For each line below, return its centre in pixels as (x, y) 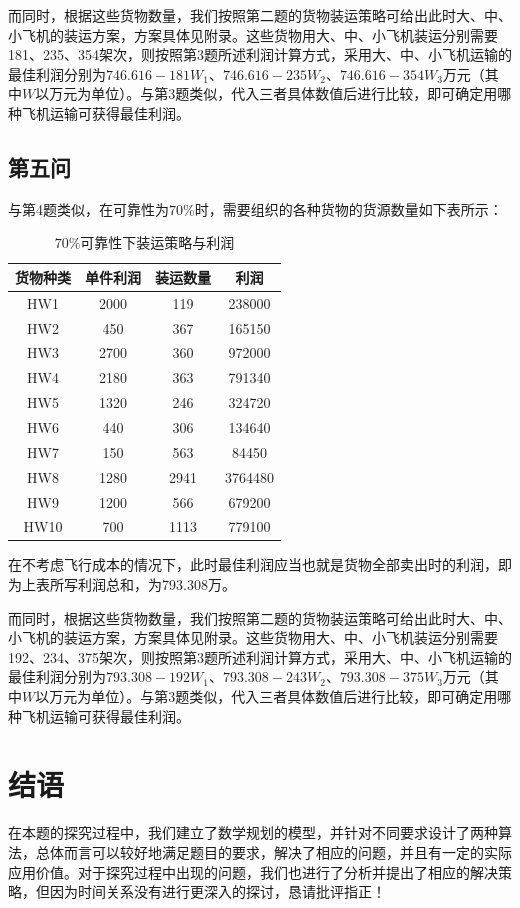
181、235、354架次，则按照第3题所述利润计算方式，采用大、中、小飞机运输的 (260, 54)
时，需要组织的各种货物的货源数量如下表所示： (348, 208)
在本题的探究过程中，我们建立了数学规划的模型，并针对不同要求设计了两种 (253, 832)
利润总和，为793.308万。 (156, 584)
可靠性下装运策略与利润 (157, 242)
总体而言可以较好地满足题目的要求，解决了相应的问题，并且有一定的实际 (273, 851)
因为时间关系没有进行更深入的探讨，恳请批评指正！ (217, 891)
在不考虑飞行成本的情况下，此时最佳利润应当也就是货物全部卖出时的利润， (253, 564)
